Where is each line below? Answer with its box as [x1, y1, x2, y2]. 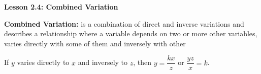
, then [133, 57, 152, 67]
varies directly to [17, 57, 70, 67]
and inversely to [78, 57, 128, 67]
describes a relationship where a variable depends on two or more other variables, [4, 28, 257, 39]
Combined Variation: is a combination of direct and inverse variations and [4, 18, 244, 29]
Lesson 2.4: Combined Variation [4, 2, 118, 12]
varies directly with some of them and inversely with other [4, 38, 186, 48]
